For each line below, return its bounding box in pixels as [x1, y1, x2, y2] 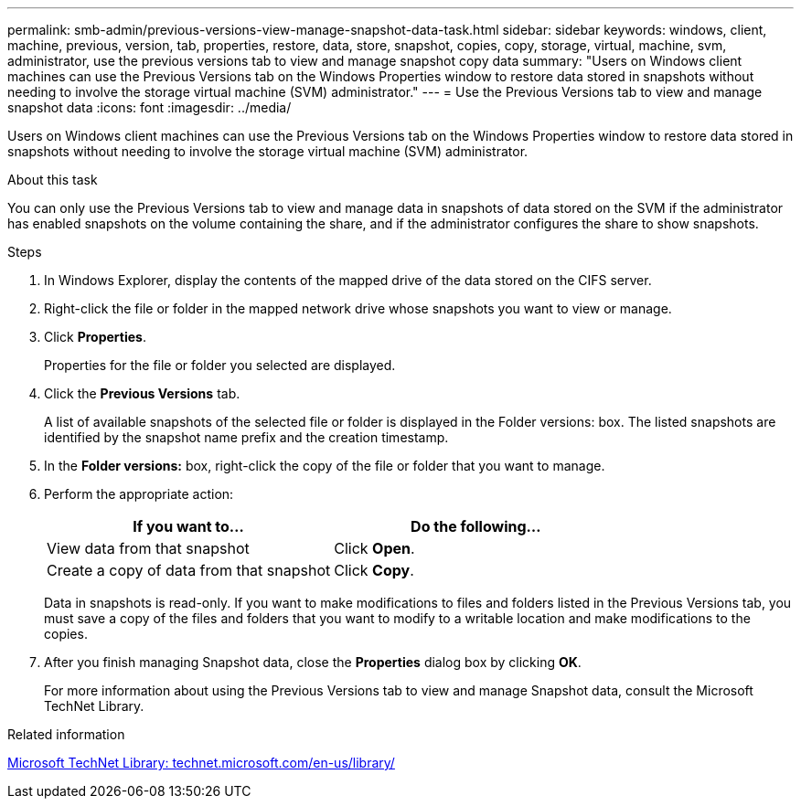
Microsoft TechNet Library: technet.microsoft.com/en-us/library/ [7, 755, 395, 770]
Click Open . [334, 539, 415, 557]
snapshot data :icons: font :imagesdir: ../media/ [7, 100, 292, 115]
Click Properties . [44, 329, 146, 345]
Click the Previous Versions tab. [44, 386, 240, 401]
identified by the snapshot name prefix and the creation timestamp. [44, 430, 449, 445]
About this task [7, 172, 98, 187]
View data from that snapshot [47, 539, 250, 557]
